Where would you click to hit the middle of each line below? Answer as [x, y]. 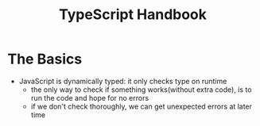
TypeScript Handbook [133, 15]
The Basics [45, 59]
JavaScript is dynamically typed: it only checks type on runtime [123, 81]
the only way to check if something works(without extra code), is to [141, 90]
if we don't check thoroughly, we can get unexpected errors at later [141, 106]
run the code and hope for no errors [90, 97]
